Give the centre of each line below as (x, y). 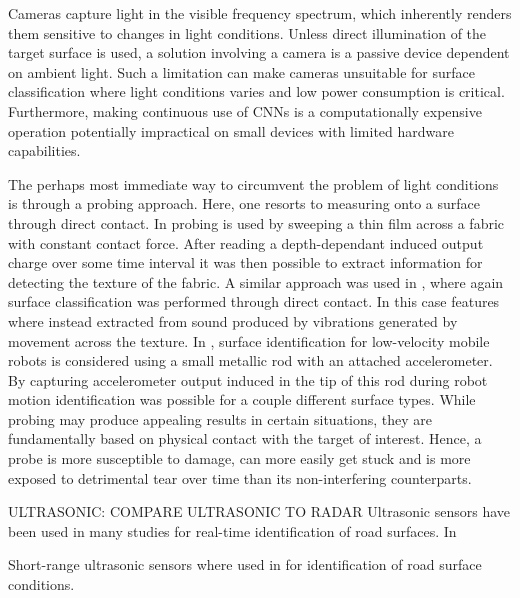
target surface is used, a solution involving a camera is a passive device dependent (259, 52)
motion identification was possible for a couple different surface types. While (242, 399)
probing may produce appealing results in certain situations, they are (220, 418)
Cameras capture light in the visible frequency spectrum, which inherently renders (260, 13)
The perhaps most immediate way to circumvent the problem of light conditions (253, 183)
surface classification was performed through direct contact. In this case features (254, 301)
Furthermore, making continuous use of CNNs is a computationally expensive (245, 110)
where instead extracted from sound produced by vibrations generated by (233, 320)
